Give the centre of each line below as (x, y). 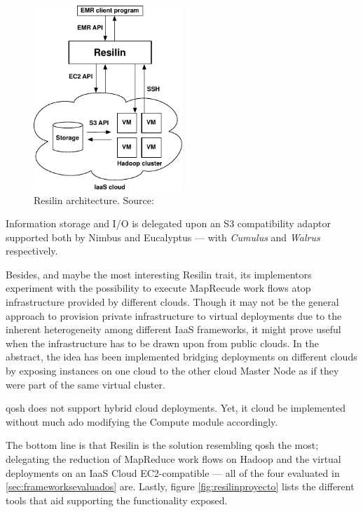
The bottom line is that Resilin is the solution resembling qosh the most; (162, 445)
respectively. (32, 251)
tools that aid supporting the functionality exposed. (117, 500)
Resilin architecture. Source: (94, 200)
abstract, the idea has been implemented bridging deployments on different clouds (181, 357)
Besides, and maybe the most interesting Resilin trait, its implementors (159, 274)
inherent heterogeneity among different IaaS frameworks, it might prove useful (173, 329)
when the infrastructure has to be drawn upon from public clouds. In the (162, 343)
